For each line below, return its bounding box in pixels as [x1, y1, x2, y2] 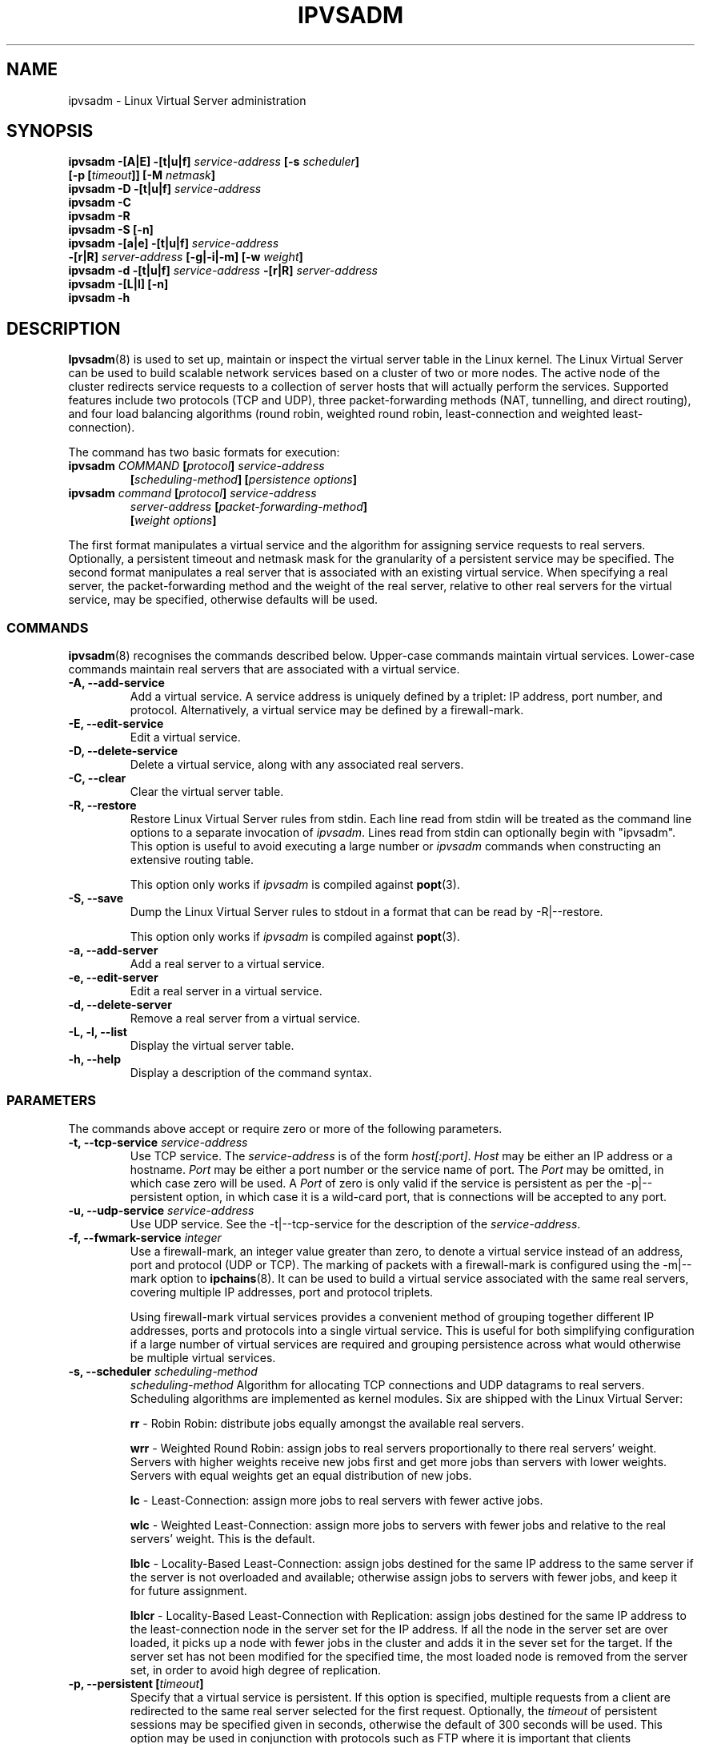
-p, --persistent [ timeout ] [68, 1676, 204, 1690]
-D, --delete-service [68, 744, 178, 758]
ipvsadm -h [68, 291, 130, 305]
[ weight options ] [130, 513, 217, 528]
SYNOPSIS [6, 121, 94, 142]
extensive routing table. [130, 853, 254, 867]
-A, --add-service [68, 676, 165, 690]
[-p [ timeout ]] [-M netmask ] [68, 168, 216, 183]
